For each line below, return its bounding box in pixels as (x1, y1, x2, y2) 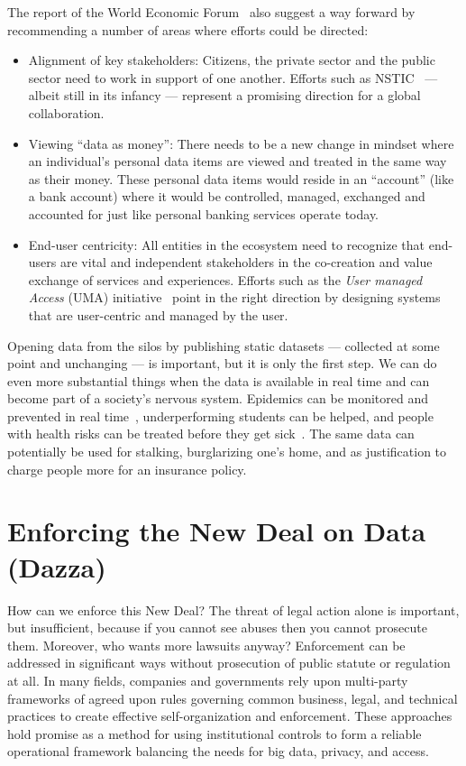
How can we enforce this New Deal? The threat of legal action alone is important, (7, 600, 460, 619)
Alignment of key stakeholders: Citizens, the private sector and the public (28, 51, 435, 69)
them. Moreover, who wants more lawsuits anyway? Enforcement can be (7, 635, 406, 654)
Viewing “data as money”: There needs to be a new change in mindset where (28, 134, 454, 152)
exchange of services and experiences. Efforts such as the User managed (28, 270, 423, 289)
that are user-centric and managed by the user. (28, 305, 288, 324)
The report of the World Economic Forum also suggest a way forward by (7, 3, 416, 21)
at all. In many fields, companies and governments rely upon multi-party (7, 670, 408, 689)
